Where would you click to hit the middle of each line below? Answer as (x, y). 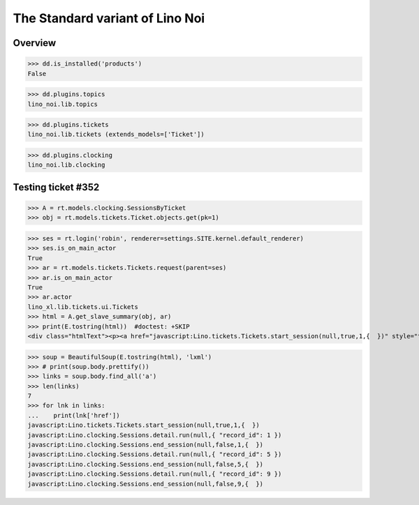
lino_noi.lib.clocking (66, 165)
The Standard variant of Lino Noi (109, 18)
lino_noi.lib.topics (63, 104)
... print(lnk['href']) (74, 415)
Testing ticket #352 (56, 187)
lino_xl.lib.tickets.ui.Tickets (83, 307)
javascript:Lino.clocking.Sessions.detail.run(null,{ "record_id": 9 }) (155, 474)
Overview (35, 43)
